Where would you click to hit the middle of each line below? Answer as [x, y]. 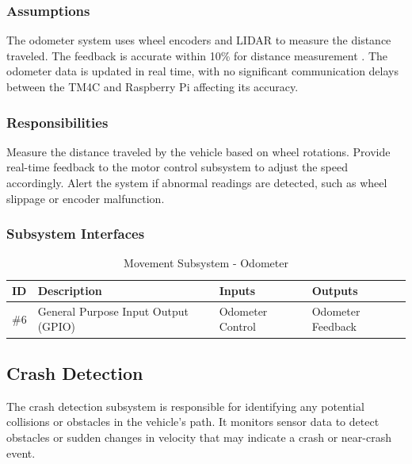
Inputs [237, 290]
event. [21, 452]
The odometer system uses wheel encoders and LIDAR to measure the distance [199, 40]
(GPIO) [57, 326]
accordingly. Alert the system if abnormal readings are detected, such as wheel [197, 182]
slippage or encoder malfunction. [86, 198]
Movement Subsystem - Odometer [206, 263]
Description [70, 290]
